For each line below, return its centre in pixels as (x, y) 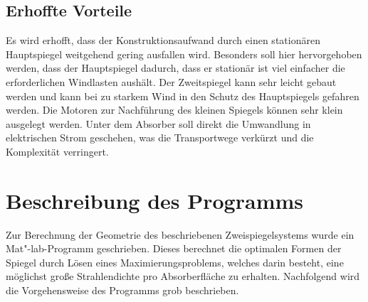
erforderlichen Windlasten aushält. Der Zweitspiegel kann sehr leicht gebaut (171, 81)
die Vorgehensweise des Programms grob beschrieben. (122, 290)
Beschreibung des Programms (154, 200)
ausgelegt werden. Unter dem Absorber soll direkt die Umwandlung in (158, 123)
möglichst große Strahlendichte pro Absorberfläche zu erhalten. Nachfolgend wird (183, 276)
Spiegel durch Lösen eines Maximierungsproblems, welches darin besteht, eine (175, 262)
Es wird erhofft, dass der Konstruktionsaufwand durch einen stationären (163, 40)
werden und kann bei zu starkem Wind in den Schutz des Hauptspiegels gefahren (183, 96)
